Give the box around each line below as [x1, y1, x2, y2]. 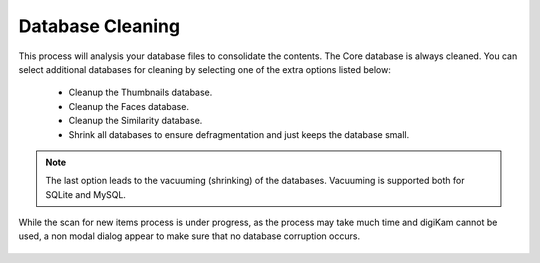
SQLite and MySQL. [45, 188, 127, 200]
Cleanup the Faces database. [68, 100, 190, 112]
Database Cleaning [18, 15, 180, 37]
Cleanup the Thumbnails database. [68, 86, 213, 99]
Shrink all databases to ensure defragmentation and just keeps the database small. [68, 128, 410, 140]
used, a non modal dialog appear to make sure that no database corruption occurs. [18, 230, 360, 242]
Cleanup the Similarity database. [68, 115, 203, 127]
